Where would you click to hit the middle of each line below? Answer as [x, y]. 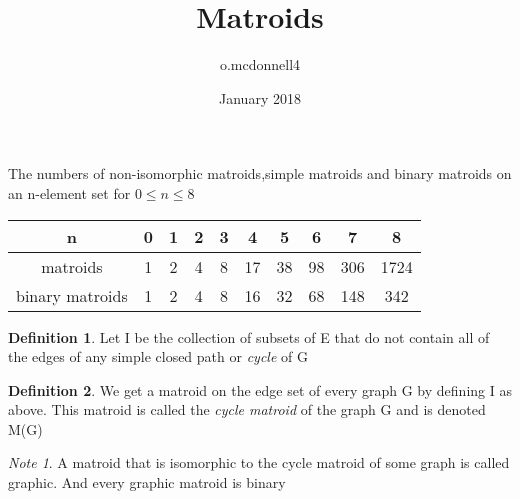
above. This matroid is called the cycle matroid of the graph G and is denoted [247, 409]
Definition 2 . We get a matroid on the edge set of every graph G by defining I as [260, 389]
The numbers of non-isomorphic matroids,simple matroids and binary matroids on [260, 173]
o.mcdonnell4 [260, 64]
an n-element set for [69, 192]
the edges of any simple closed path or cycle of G [158, 356]
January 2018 [260, 97]
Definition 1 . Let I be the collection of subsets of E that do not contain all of [249, 336]
